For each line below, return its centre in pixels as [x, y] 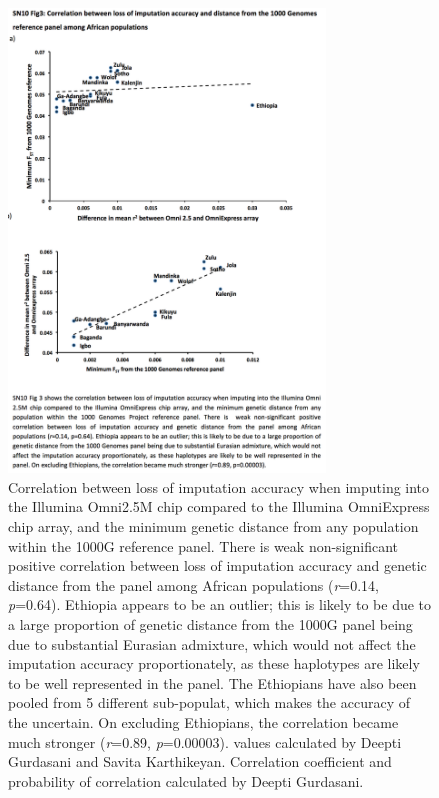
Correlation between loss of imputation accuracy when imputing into [219, 486]
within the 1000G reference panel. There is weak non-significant [203, 545]
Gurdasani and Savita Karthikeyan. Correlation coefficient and [200, 761]
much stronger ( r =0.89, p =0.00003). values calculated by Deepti [205, 741]
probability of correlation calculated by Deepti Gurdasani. [186, 780]
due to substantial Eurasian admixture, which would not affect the [212, 643]
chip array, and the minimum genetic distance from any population [213, 525]
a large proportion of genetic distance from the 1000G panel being [210, 623]
